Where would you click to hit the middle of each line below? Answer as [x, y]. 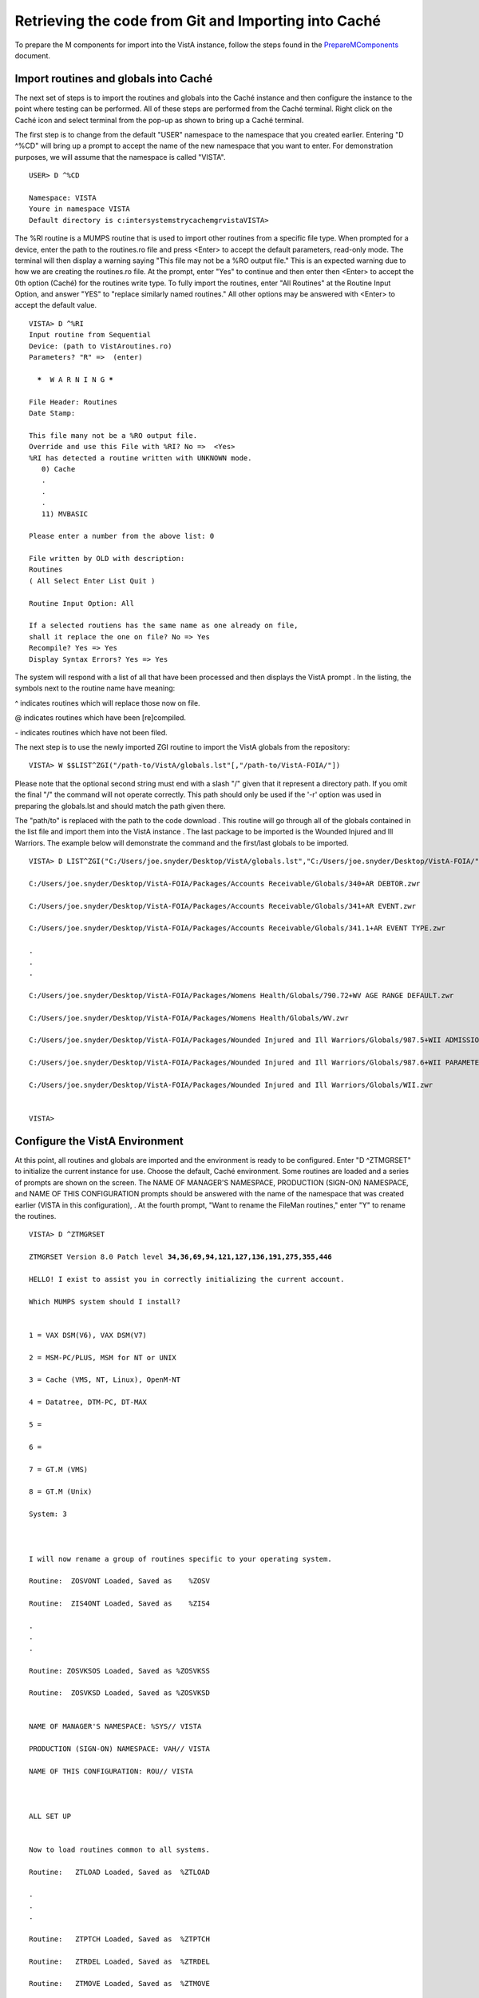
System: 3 [48, 1514]
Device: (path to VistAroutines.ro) [101, 346]
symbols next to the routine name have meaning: [95, 688]
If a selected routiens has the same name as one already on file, [164, 626]
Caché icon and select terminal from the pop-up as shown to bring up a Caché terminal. [159, 120]
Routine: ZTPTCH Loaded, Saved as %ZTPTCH [120, 1939]
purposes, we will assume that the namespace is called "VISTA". [121, 157]
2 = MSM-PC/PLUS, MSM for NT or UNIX [103, 1357]
